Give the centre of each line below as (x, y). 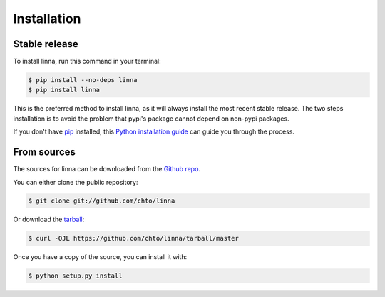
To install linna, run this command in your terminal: (87, 61)
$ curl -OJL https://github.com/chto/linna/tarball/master (133, 238)
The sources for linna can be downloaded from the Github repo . (107, 169)
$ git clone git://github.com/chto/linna (102, 201)
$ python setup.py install (75, 276)
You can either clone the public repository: (76, 182)
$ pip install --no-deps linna (83, 80)
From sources (45, 152)
